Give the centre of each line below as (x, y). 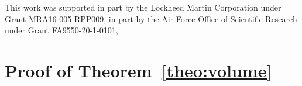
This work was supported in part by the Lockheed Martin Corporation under (143, 7)
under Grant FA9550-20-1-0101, (61, 30)
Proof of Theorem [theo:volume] (138, 70)
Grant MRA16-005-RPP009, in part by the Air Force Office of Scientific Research (151, 18)
